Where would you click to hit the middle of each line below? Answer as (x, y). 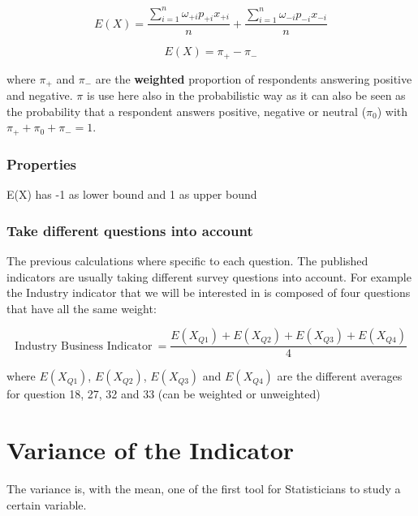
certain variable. (47, 504)
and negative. (40, 95)
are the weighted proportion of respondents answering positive (254, 78)
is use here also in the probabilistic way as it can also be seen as (246, 95)
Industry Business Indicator (84, 346)
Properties (41, 163)
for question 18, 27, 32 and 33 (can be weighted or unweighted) (164, 394)
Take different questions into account (130, 230)
